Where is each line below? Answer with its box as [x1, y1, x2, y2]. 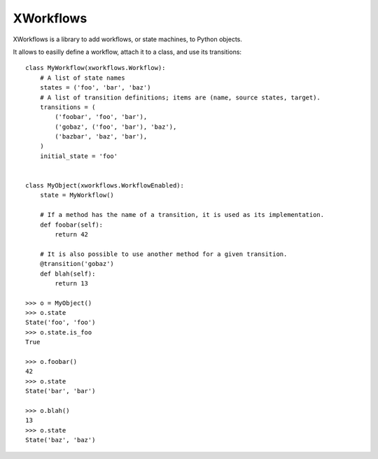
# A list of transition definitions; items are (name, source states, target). [39, 93, 321, 101]
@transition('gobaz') [39, 260, 115, 268]
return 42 [55, 230, 89, 238]
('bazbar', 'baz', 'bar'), [55, 133, 148, 141]
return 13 [55, 279, 89, 287]
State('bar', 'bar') [25, 387, 96, 395]
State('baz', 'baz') [25, 436, 96, 444]
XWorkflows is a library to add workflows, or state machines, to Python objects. [13, 35, 243, 43]
